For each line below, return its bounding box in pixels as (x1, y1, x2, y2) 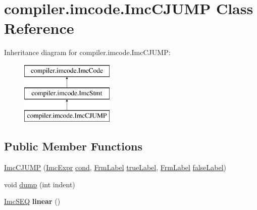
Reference (4, 18, 74, 38)
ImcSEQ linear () (4, 196, 61, 206)
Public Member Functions (4, 138, 142, 154)
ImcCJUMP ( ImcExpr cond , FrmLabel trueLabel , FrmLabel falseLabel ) (4, 162, 227, 173)
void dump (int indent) (4, 179, 75, 189)
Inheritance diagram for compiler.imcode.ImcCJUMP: (4, 47, 171, 58)
